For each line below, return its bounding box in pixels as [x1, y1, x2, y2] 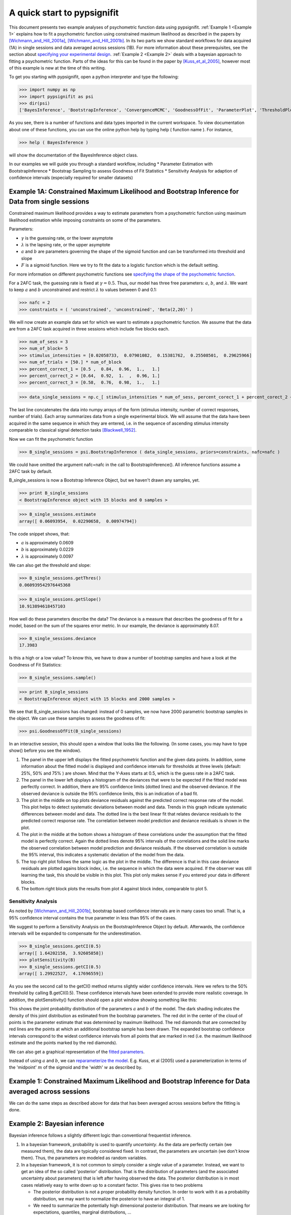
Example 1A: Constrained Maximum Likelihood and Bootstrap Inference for [9, 187, 239, 195]
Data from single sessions [9, 197, 89, 206]
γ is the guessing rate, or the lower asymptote [21, 235, 113, 241]
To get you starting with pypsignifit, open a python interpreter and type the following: [9, 74, 179, 80]
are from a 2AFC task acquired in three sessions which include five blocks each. [9, 326, 170, 332]
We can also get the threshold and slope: [9, 562, 91, 568]
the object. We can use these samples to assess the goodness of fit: [9, 715, 145, 721]
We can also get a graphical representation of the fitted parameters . [9, 1049, 145, 1055]
